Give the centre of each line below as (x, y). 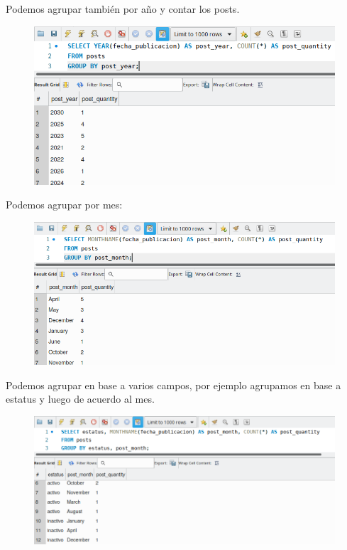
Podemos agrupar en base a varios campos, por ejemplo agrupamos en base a (173, 385)
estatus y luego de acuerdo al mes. (80, 399)
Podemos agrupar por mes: (64, 205)
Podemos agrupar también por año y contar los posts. (123, 9)
